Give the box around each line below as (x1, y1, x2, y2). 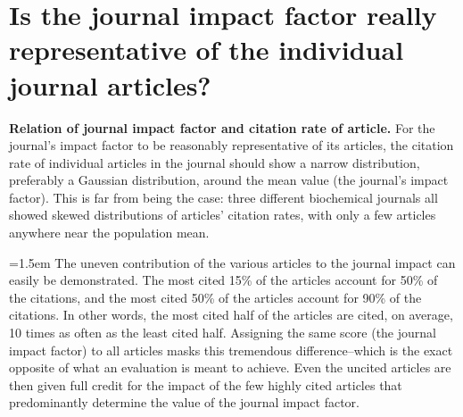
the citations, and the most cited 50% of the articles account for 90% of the (9, 288, 422, 306)
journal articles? (9, 66, 211, 103)
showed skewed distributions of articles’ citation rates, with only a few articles (9, 205, 436, 224)
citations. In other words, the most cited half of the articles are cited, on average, (9, 305, 453, 324)
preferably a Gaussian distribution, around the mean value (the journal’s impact (9, 171, 449, 189)
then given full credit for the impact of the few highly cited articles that (9, 375, 402, 394)
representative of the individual (9, 31, 404, 68)
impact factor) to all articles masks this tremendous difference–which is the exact (9, 340, 453, 359)
